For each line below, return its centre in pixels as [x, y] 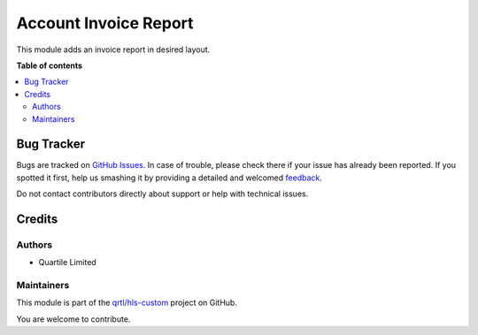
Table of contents [50, 65]
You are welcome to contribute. [73, 319]
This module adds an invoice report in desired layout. [113, 49]
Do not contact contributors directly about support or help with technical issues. [162, 194]
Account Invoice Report [105, 23]
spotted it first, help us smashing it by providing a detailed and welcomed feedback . [170, 178]
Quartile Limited [67, 263]
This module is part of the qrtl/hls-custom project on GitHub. [127, 303]
